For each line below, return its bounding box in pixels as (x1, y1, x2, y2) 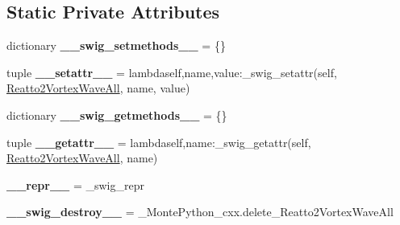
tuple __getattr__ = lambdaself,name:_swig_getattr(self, (6, 133, 311, 150)
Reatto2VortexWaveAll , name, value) (6, 80, 190, 96)
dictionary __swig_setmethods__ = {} (6, 37, 226, 54)
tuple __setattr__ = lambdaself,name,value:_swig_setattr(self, (6, 63, 337, 80)
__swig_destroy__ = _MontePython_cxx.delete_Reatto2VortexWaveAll (6, 203, 394, 220)
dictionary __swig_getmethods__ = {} (6, 106, 227, 123)
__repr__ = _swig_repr (6, 176, 144, 193)
